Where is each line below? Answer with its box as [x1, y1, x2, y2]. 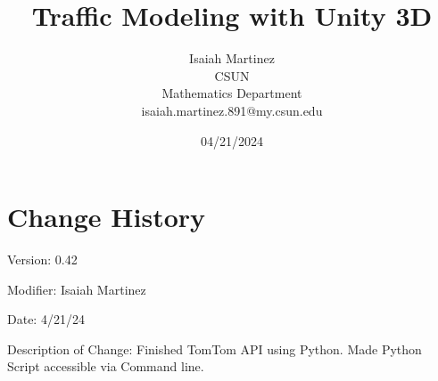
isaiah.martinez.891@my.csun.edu [141, 101, 323, 119]
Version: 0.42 [7, 250, 78, 269]
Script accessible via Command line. [7, 357, 204, 376]
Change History [7, 199, 206, 235]
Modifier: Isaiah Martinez [7, 280, 146, 298]
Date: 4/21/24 [7, 310, 85, 328]
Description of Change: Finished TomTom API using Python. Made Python [7, 339, 422, 358]
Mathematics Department [161, 84, 302, 102]
